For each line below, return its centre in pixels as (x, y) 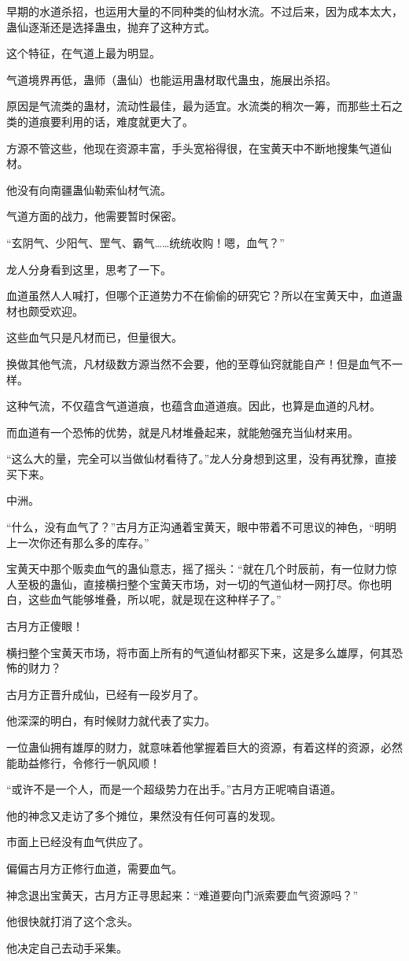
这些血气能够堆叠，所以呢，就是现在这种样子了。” (155, 599)
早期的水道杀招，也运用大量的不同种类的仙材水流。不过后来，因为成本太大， (204, 11)
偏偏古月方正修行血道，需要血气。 (94, 868)
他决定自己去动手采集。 (67, 947)
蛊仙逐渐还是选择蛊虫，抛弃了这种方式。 (111, 26)
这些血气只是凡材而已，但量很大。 (94, 337)
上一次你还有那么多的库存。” (78, 542)
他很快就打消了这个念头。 (72, 921)
